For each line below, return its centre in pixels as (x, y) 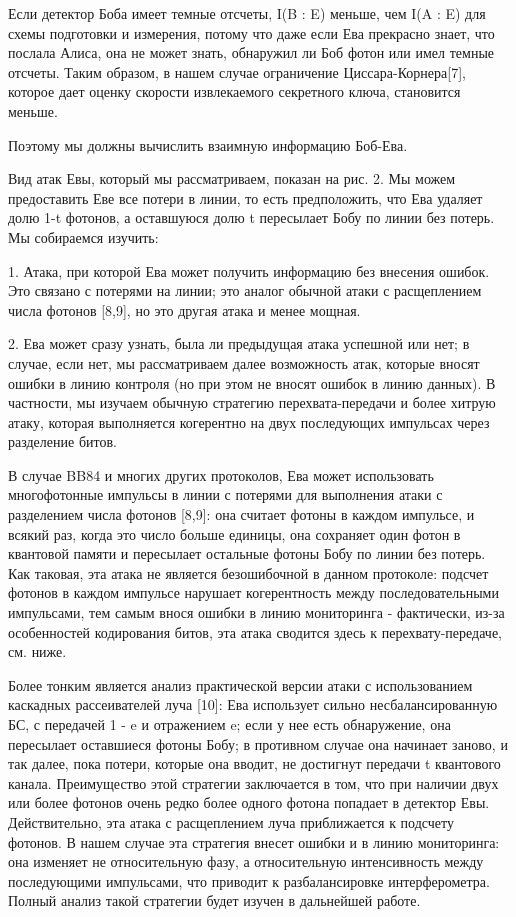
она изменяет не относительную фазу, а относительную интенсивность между (246, 861)
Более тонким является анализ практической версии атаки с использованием (240, 684)
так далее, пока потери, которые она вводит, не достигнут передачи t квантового (254, 763)
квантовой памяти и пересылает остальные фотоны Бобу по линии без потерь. (247, 553)
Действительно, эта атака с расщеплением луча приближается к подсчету (231, 821)
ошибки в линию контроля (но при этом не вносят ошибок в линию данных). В (252, 382)
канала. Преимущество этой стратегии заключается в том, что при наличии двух (253, 782)
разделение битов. (62, 441)
